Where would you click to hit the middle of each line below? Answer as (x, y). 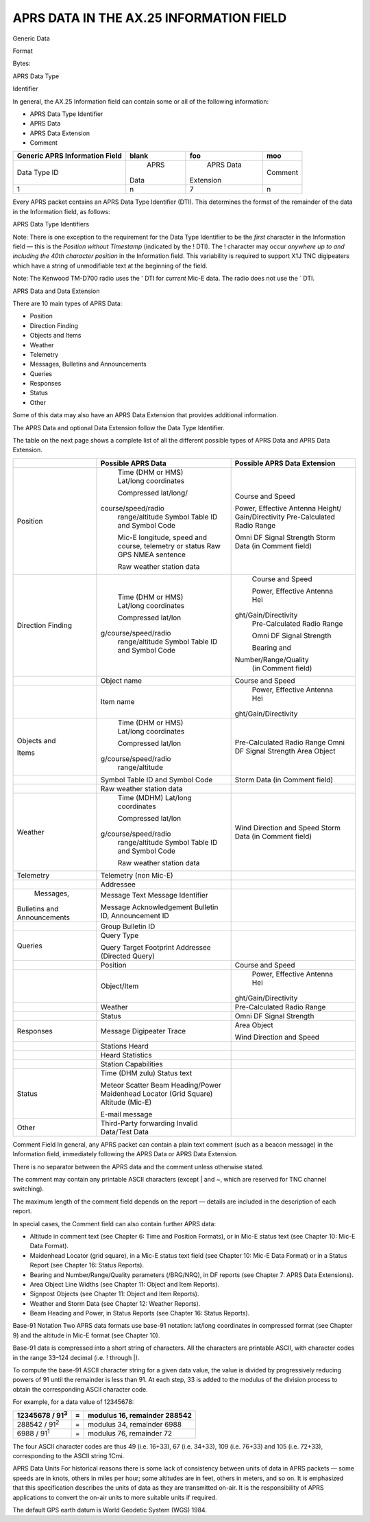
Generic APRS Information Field (70, 156)
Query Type (120, 935)
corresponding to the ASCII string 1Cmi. (69, 1455)
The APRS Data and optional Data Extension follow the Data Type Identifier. (119, 428)
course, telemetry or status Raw (169, 546)
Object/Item (120, 986)
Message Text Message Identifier (154, 895)
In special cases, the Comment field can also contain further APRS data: (114, 1224)
